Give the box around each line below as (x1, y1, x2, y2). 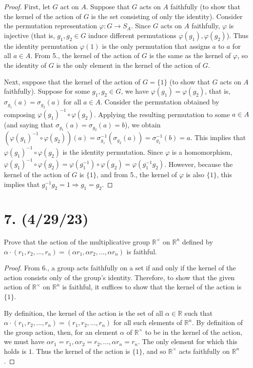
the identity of (4, 60, 47, 70)
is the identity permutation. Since (62, 146, 163, 157)
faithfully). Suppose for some (4, 86, 90, 96)
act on (60, 1, 79, 11)
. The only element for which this (137, 336, 237, 347)
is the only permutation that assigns (102, 41, 210, 51)
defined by (182, 236, 213, 246)
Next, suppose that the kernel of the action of (4, 76, 140, 86)
